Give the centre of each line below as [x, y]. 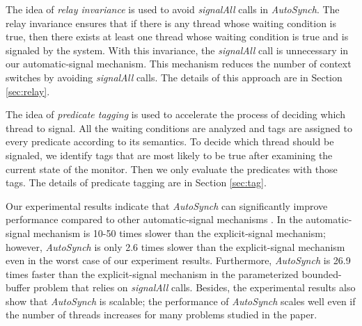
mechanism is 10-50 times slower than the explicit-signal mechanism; [179, 233]
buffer [18, 287]
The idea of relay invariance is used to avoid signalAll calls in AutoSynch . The [173, 9]
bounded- [322, 274]
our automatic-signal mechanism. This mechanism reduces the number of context [179, 64]
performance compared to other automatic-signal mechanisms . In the [154, 219]
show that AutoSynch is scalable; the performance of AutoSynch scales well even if [181, 301]
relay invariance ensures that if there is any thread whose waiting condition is [171, 23]
